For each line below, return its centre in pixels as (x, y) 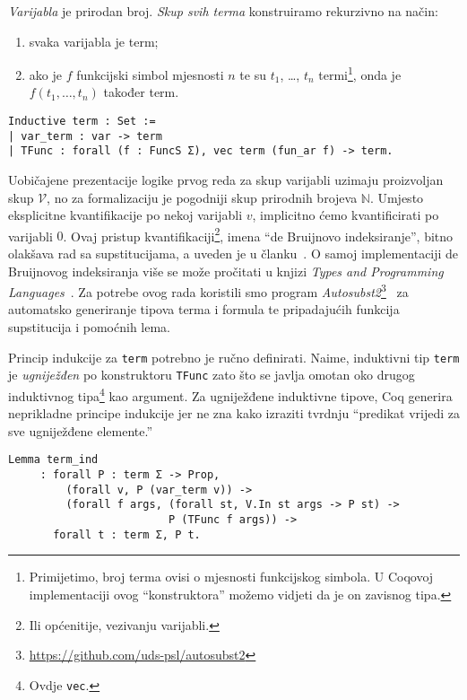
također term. (141, 92)
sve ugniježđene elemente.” (81, 430)
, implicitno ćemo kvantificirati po (346, 215)
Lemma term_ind (53, 460)
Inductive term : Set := (82, 122)
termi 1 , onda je (360, 73)
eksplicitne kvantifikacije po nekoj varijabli (125, 215)
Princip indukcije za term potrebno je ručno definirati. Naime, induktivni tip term (234, 357)
